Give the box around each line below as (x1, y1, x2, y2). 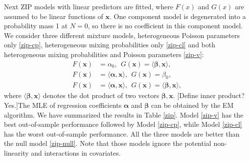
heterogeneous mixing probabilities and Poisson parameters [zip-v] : (4, 49, 204, 59)
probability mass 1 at (4, 20, 68, 31)
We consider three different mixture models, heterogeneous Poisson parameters (4, 30, 240, 40)
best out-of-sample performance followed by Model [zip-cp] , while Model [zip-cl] (4, 119, 242, 129)
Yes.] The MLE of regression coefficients (4, 100, 122, 110)
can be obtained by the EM (151, 100, 234, 110)
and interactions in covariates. (31, 148, 121, 158)
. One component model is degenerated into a (110, 11, 246, 21)
